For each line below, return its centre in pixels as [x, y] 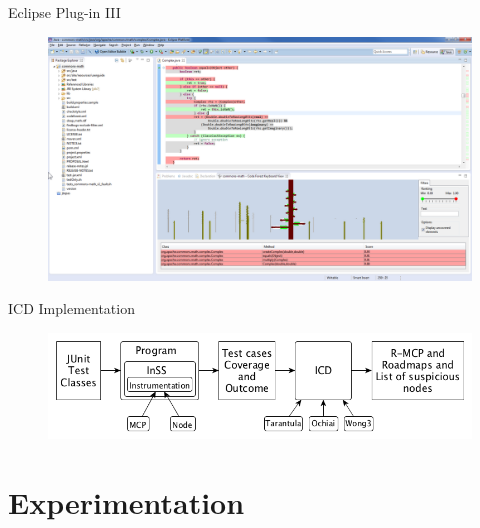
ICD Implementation [71, 308]
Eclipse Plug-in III [64, 12]
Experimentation [126, 502]
